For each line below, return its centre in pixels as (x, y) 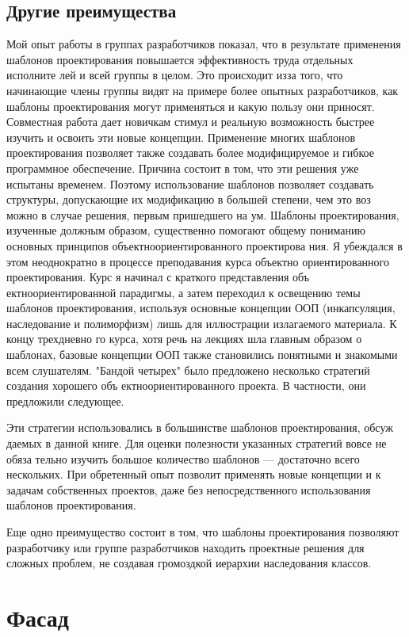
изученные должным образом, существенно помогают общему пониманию (186, 230)
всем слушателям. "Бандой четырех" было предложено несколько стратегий (188, 370)
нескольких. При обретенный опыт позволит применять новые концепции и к (194, 474)
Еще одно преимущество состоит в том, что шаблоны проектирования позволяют (203, 532)
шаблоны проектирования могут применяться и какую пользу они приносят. (191, 106)
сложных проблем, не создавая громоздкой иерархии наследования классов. (189, 563)
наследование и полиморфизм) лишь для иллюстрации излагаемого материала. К (202, 323)
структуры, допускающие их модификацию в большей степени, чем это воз (189, 199)
